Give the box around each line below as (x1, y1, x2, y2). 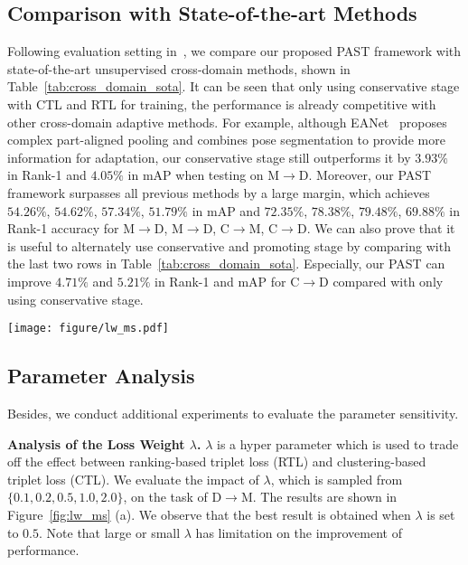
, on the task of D (123, 487, 222, 506)
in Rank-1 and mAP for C (154, 271, 300, 290)
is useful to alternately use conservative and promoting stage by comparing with (7, 236, 451, 255)
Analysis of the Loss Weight (7, 434, 185, 453)
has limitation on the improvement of (195, 523, 402, 541)
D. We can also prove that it (296, 219, 455, 238)
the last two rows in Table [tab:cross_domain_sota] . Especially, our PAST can (7, 254, 445, 273)
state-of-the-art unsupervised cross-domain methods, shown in (7, 59, 351, 78)
